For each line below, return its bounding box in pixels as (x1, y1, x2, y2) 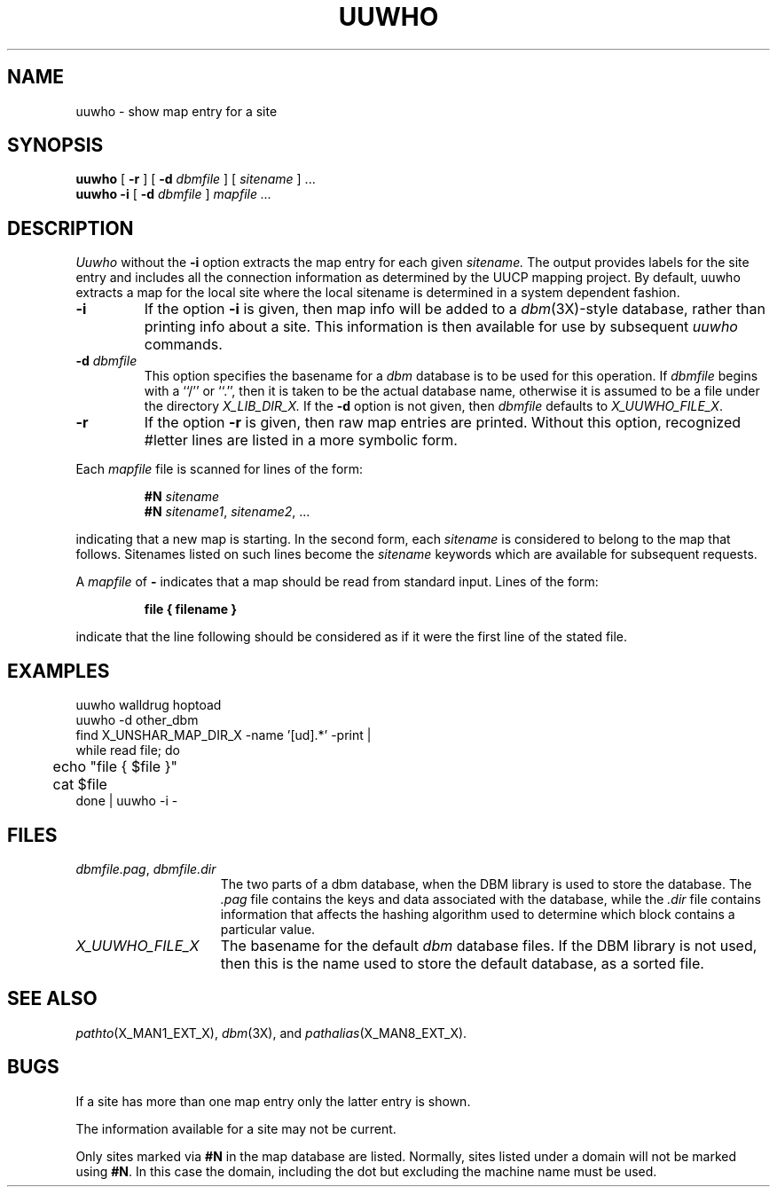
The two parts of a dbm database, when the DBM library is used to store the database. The (220, 876, 752, 892)
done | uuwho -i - (75, 793, 178, 809)
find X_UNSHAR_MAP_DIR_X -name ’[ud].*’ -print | (75, 727, 372, 743)
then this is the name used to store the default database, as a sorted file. (220, 954, 704, 972)
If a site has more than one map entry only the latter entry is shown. (75, 1093, 471, 1109)
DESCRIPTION (7, 216, 134, 240)
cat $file (52, 775, 107, 794)
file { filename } (144, 601, 238, 617)
